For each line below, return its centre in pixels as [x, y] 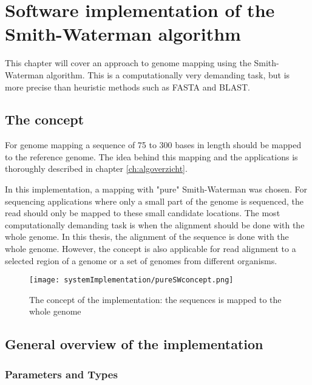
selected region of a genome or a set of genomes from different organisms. [141, 260]
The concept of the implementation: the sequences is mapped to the [155, 299]
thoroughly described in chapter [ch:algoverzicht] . [96, 169]
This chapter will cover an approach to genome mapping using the [128, 63]
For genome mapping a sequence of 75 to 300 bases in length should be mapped [153, 145]
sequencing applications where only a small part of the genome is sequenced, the [154, 201]
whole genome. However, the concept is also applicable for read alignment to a [151, 249]
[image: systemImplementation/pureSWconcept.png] [131, 280]
